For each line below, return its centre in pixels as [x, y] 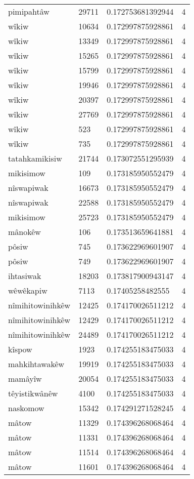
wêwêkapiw [28, 290]
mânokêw [25, 232]
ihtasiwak [25, 276]
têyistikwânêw [33, 393]
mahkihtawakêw [36, 364]
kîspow [20, 349]
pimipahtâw [29, 11]
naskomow [26, 408]
